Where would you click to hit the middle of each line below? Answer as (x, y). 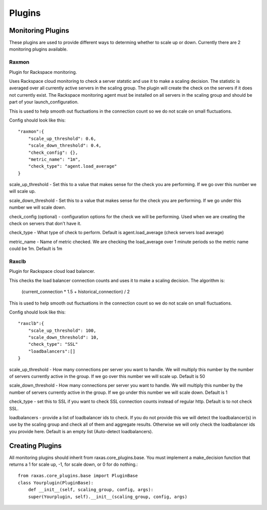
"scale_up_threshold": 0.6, (62, 138)
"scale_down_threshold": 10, (63, 338)
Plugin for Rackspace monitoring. (43, 72)
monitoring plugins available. (38, 49)
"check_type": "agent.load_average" (72, 166)
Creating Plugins (35, 446)
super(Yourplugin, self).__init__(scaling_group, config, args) (108, 497)
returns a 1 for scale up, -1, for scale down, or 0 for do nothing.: (73, 464)
